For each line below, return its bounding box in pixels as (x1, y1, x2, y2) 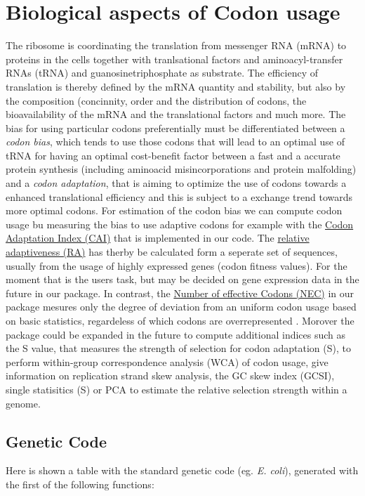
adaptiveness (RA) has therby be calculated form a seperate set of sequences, (6, 244, 338, 259)
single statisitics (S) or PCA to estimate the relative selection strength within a (6, 381, 347, 396)
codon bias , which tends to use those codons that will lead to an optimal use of (6, 134, 345, 149)
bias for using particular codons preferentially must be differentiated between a (6, 120, 345, 135)
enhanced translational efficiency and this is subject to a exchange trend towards (6, 189, 352, 204)
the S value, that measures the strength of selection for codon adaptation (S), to (6, 341, 351, 355)
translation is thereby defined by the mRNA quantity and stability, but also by (6, 79, 346, 93)
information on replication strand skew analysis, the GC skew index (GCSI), (6, 368, 335, 383)
